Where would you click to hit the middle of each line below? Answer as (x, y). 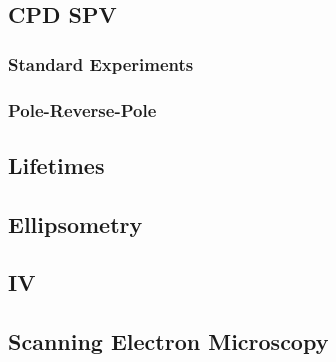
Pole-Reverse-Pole (82, 109)
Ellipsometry (75, 223)
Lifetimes (56, 164)
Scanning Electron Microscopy (168, 341)
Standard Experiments (101, 63)
